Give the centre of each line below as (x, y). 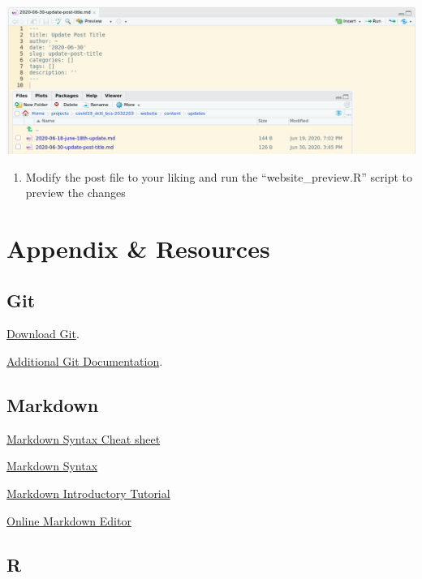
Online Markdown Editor (69, 520)
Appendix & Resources (138, 249)
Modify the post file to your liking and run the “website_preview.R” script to (219, 176)
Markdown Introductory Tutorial (88, 493)
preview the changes (75, 193)
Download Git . (43, 334)
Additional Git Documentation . (85, 361)
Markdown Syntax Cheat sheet (84, 438)
